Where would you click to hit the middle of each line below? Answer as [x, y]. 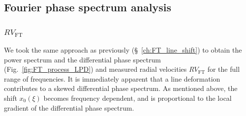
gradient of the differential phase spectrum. [69, 107]
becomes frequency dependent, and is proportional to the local [138, 98]
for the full [224, 69]
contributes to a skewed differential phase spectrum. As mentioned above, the [121, 88]
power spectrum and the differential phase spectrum [82, 59]
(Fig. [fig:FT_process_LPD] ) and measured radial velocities [95, 69]
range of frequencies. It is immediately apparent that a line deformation [112, 78]
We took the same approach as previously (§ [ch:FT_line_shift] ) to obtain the [123, 50]
